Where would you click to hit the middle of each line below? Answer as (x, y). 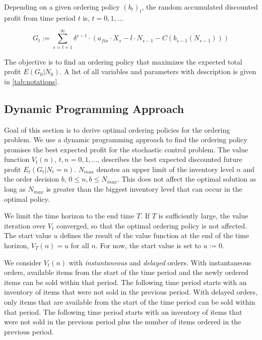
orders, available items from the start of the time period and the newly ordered (126, 272)
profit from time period (40, 17)
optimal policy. (27, 199)
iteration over (25, 225)
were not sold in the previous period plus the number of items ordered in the (123, 322)
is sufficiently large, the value (203, 216)
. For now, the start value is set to (148, 245)
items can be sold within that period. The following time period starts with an (125, 282)
